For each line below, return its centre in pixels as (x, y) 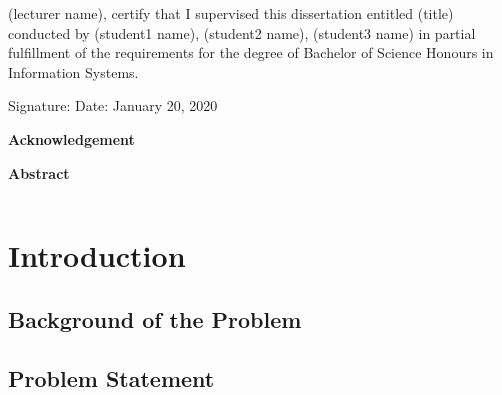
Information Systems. (73, 71)
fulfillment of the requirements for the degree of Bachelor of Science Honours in (251, 52)
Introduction (97, 255)
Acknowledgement (71, 138)
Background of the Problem (155, 318)
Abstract (39, 172)
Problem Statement (111, 377)
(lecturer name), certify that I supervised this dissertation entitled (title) (231, 13)
